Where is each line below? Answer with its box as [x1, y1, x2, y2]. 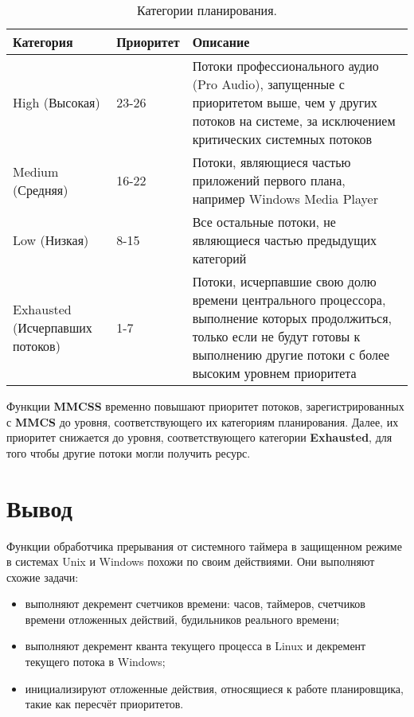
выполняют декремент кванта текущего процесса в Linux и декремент [25, 637, 366, 654]
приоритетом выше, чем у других [192, 93, 377, 111]
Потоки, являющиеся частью [192, 153, 351, 171]
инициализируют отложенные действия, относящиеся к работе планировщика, [25, 680, 404, 696]
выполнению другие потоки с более [192, 345, 390, 364]
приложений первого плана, [192, 171, 346, 189]
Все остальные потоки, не [192, 212, 336, 231]
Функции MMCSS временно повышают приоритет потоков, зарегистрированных [6, 398, 404, 414]
